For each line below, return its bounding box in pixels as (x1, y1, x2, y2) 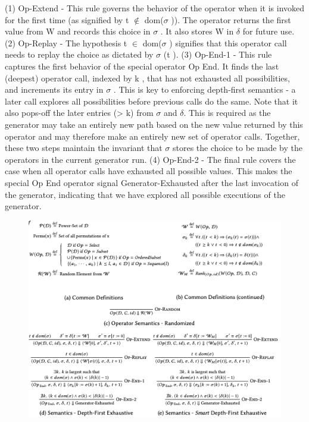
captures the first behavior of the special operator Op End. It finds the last (5, 59, 279, 72)
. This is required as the (183, 106, 271, 119)
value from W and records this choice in (5, 25, 151, 37)
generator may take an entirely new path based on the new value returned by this (5, 118, 303, 130)
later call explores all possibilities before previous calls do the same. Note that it (5, 95, 298, 107)
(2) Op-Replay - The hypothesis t (5, 36, 127, 49)
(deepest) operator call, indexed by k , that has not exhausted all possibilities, (5, 71, 290, 84)
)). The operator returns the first (171, 13, 291, 26)
